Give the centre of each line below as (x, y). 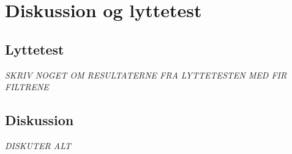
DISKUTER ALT (38, 145)
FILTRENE (27, 87)
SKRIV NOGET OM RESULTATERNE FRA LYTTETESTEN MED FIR (146, 75)
